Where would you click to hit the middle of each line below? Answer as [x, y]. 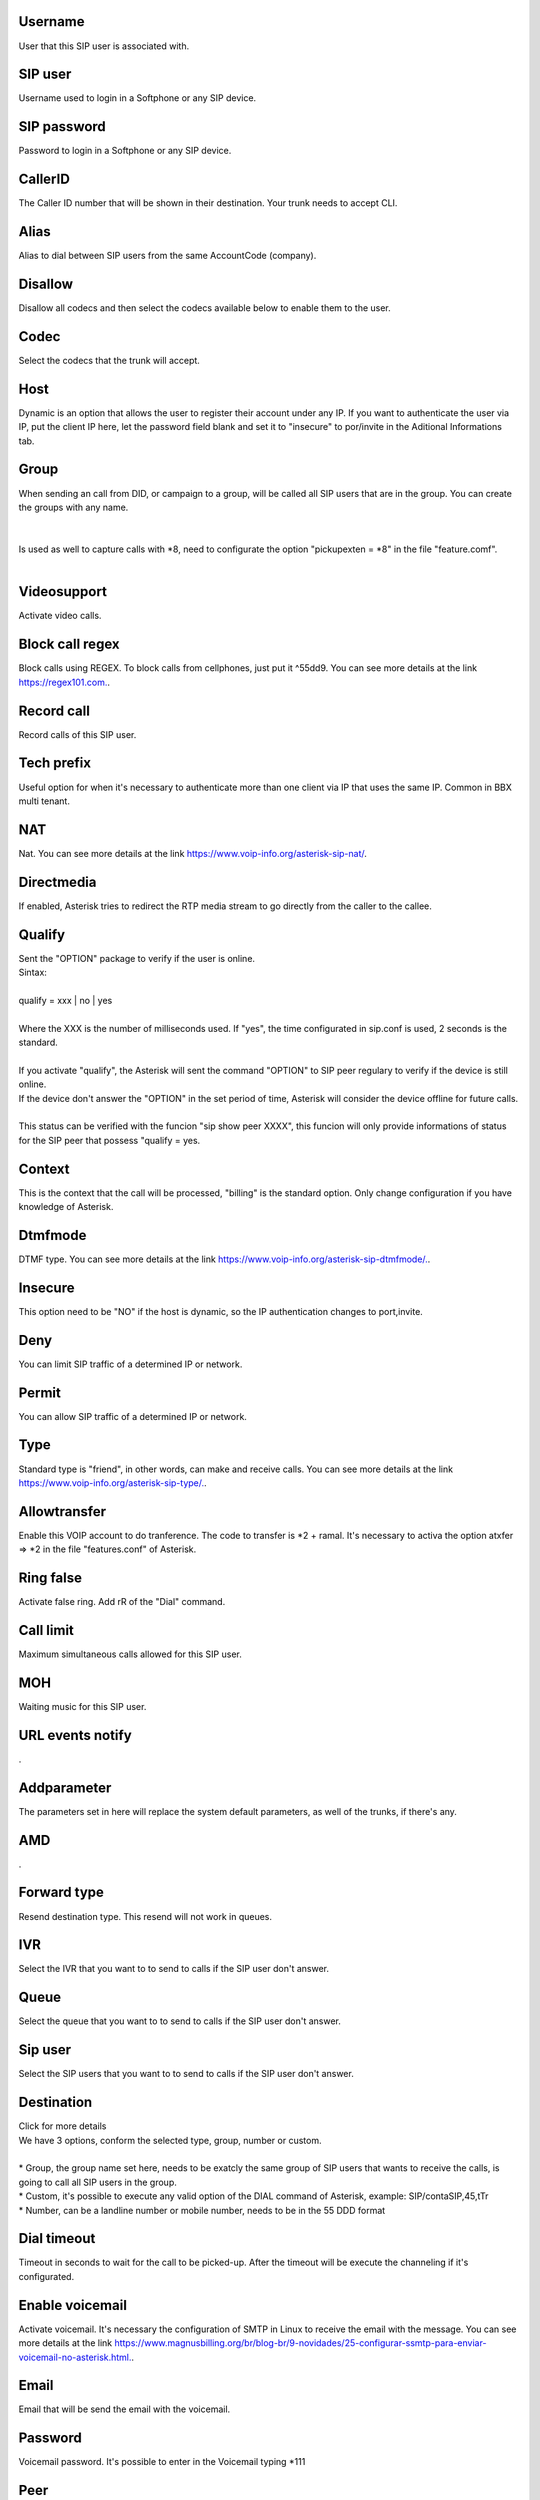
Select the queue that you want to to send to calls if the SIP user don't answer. [180, 2021]
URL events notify [75, 1735]
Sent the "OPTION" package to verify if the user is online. [136, 958]
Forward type [61, 1892]
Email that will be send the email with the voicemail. [124, 2409]
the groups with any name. [73, 507]
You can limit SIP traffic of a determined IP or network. [130, 1364]
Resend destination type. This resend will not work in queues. [145, 1916]
